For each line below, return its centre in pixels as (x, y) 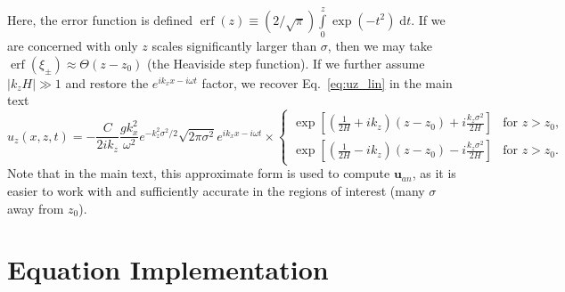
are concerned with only (73, 46)
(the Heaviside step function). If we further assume (286, 63)
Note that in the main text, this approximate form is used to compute (199, 173)
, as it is (434, 173)
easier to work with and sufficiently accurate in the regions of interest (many (216, 191)
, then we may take (380, 46)
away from (36, 208)
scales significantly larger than (234, 46)
